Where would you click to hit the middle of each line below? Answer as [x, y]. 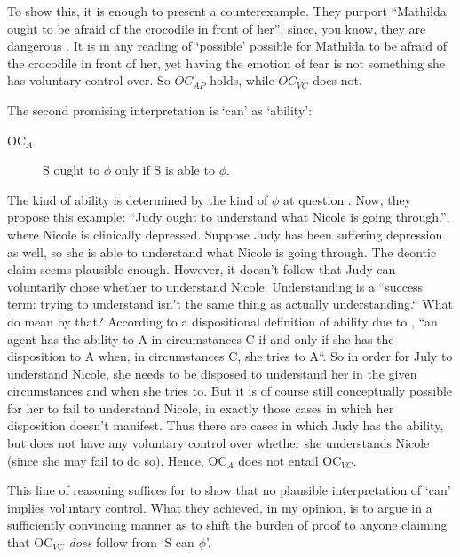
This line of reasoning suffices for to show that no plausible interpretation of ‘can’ [229, 490]
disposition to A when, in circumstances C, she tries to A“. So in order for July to [230, 356]
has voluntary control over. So [89, 80]
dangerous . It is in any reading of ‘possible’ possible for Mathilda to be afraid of [227, 46]
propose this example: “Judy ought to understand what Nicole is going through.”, [229, 217]
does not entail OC [290, 460]
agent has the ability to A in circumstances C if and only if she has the [201, 338]
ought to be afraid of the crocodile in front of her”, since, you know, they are [217, 28]
